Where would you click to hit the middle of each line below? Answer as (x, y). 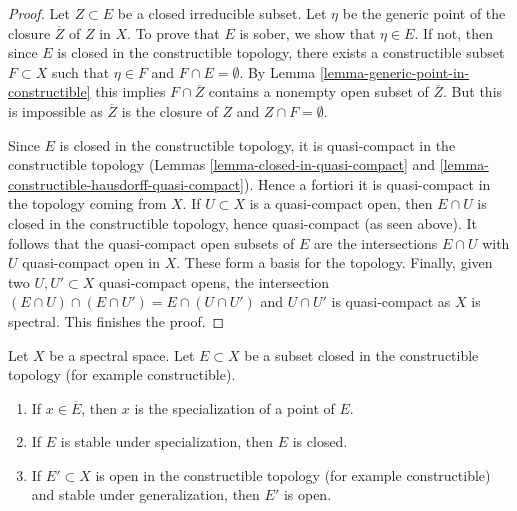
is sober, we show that (307, 32)
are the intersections (375, 242)
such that (80, 71)
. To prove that (173, 32)
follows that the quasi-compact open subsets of (151, 242)
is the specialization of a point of (234, 407)
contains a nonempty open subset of (318, 91)
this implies (130, 91)
